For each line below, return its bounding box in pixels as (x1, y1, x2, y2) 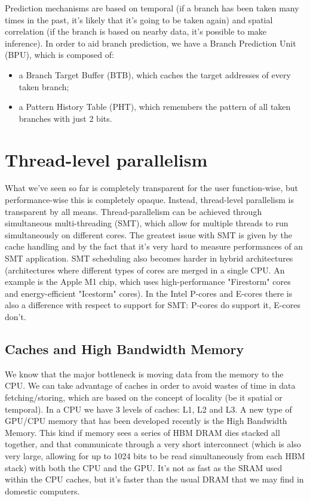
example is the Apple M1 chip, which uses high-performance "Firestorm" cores (5, 275, 291, 288)
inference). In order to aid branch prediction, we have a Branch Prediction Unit (5, 36, 296, 49)
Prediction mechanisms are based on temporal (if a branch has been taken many (5, 2, 299, 14)
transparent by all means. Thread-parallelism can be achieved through (5, 205, 262, 217)
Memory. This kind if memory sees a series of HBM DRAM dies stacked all (5, 426, 280, 438)
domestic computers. (5, 484, 80, 497)
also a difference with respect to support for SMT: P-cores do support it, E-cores (5, 299, 300, 311)
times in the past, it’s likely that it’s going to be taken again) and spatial (5, 13, 273, 26)
